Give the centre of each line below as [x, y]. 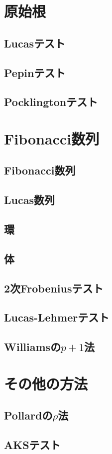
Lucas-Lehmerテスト [57, 317]
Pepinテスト [35, 72]
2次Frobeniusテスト [54, 288]
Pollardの [28, 415]
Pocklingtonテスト [51, 102]
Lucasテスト [35, 43]
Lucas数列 [29, 200]
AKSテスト [32, 445]
